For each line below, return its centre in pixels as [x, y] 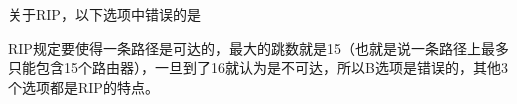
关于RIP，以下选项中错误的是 [104, 14]
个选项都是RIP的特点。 [83, 86]
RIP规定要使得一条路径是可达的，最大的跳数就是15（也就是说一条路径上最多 [258, 47]
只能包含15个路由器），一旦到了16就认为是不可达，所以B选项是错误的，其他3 [258, 67]
